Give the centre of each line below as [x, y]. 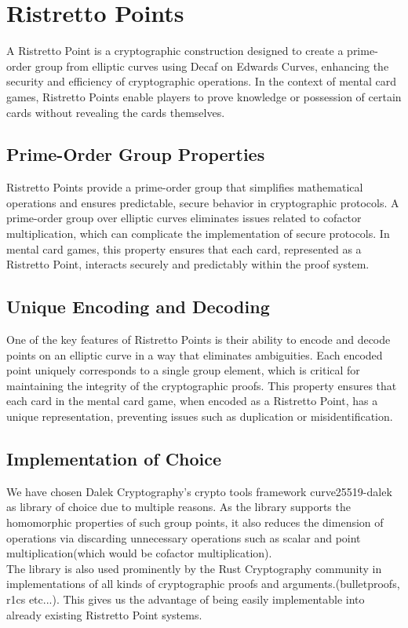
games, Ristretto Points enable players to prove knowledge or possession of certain [204, 96]
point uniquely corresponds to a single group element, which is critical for [183, 370]
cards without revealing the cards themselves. [116, 112]
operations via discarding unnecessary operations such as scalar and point [184, 537]
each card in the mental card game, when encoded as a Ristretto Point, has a [192, 401]
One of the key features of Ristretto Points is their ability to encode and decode [199, 340]
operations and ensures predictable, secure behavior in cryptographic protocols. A [203, 202]
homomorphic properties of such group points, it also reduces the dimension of [195, 522]
